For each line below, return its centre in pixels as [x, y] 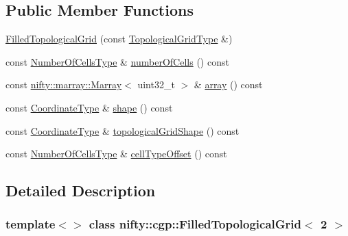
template [31, 224]
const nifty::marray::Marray [64, 84]
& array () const [228, 84]
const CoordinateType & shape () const [89, 107]
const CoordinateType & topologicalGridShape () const [123, 130]
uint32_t [156, 84]
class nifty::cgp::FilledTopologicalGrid [195, 224]
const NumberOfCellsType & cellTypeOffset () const [116, 154]
